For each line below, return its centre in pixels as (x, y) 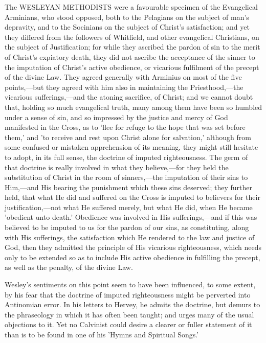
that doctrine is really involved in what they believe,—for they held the (117, 167)
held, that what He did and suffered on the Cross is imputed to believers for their (132, 197)
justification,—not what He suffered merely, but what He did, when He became (129, 207)
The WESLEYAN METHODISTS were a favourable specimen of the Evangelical (131, 7)
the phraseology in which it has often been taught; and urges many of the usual (129, 314)
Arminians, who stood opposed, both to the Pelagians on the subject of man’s (127, 17)
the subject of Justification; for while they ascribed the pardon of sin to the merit (132, 47)
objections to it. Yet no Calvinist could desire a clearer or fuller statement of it (128, 324)
